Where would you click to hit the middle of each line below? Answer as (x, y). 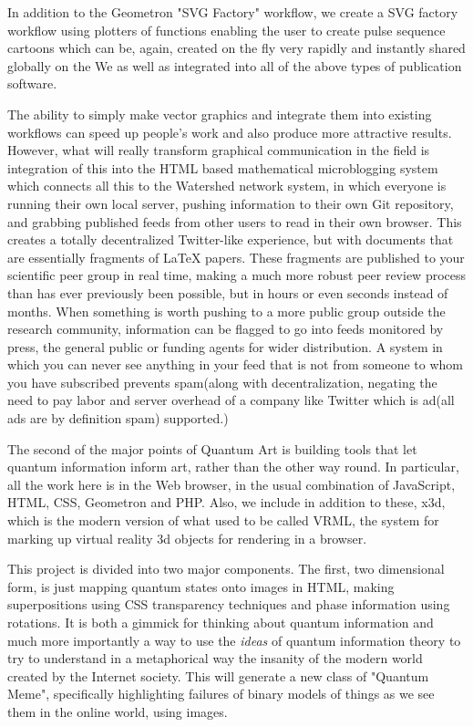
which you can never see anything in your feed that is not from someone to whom (236, 364)
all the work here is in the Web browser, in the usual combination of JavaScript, (231, 484)
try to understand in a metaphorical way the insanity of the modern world (215, 658)
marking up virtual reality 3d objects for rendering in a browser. (187, 538)
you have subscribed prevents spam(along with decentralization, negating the (222, 382)
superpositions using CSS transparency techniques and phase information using (229, 604)
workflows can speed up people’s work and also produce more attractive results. (230, 132)
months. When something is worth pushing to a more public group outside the (226, 311)
